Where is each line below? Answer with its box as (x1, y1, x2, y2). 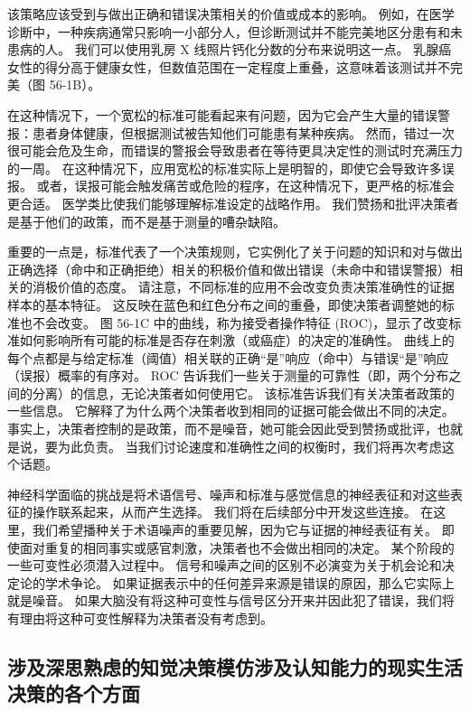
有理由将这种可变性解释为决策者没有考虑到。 (7, 609, 273, 627)
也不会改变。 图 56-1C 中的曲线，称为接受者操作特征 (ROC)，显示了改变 (19, 313, 449, 332)
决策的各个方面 (7, 679, 140, 707)
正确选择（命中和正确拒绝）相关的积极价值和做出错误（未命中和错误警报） (7, 259, 450, 278)
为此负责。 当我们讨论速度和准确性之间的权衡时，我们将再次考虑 (57, 436, 442, 455)
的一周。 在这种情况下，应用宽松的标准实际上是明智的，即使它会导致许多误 (7, 158, 455, 177)
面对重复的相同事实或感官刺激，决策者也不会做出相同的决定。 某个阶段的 (19, 538, 455, 557)
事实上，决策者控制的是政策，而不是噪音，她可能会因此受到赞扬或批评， (7, 419, 437, 438)
